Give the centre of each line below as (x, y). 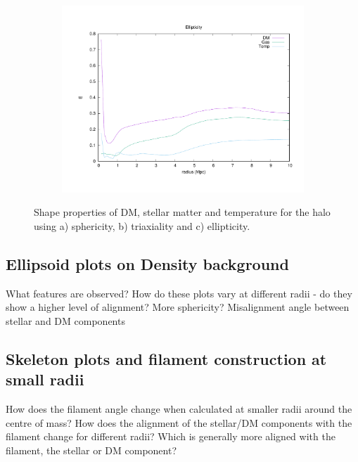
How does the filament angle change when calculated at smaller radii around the (179, 409)
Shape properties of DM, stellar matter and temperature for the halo (182, 212)
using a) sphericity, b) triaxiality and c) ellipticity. (142, 225)
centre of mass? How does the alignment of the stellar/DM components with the (179, 422)
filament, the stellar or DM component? (91, 450)
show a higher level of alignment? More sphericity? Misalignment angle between (178, 307)
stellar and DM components (65, 320)
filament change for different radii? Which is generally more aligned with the (171, 436)
